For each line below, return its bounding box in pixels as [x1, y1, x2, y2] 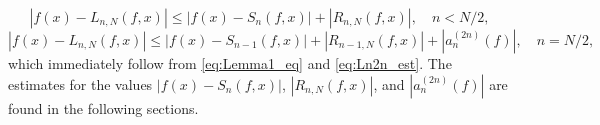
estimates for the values [8, 73, 153, 94]
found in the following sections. [8, 97, 199, 118]
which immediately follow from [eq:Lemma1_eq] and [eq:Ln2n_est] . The [8, 53, 452, 73]
